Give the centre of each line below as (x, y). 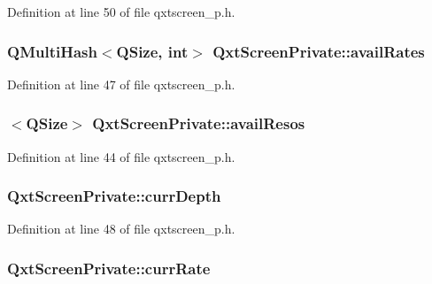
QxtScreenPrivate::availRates (319, 51)
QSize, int (152, 51)
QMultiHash (52, 51)
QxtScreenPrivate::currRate (109, 268)
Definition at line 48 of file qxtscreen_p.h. (121, 229)
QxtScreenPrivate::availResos (199, 123)
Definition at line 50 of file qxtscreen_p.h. (121, 12)
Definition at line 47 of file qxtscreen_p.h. (121, 84)
